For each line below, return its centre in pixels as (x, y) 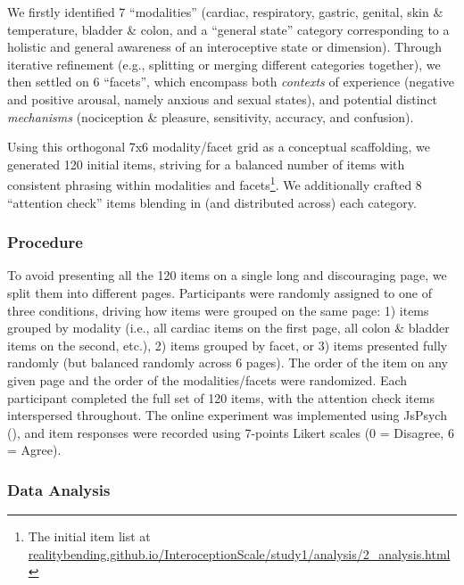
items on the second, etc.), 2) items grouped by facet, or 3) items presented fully (228, 345)
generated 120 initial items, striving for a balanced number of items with (206, 164)
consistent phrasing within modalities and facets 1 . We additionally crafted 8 (215, 183)
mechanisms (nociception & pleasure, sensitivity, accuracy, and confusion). (211, 116)
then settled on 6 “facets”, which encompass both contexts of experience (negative (231, 82)
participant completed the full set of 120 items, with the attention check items (221, 397)
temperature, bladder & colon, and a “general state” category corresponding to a (228, 29)
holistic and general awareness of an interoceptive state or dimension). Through (225, 47)
